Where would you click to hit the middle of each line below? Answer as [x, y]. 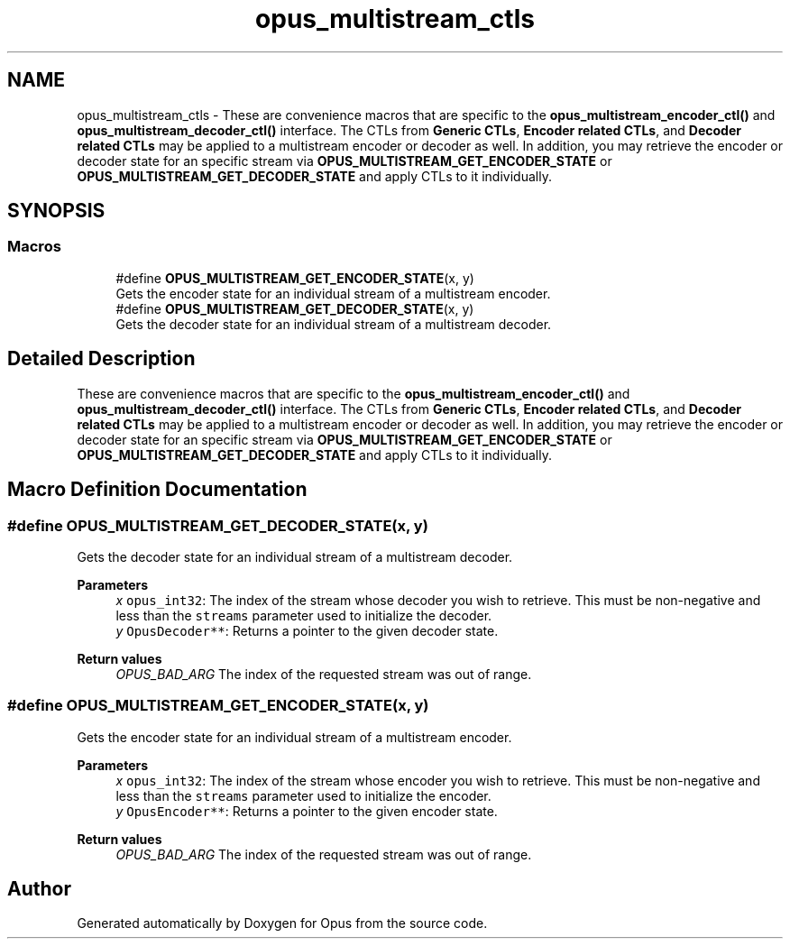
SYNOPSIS [56, 211]
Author [39, 889]
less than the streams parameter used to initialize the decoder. [304, 615]
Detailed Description [101, 359]
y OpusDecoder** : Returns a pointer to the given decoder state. [307, 630]
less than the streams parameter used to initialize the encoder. [303, 795]
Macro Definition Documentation [157, 490]
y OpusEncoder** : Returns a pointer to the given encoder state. [307, 811]
